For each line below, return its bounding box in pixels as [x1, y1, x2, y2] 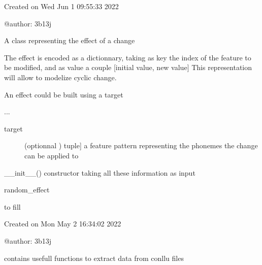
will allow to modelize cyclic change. [4, 72, 117, 82]
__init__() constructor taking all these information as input [4, 167, 195, 178]
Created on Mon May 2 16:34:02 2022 [4, 218, 121, 229]
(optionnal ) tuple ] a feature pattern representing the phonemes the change [24, 140, 258, 151]
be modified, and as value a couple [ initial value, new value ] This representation [4, 62, 252, 73]
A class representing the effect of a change [4, 35, 135, 46]
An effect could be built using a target [4, 89, 123, 100]
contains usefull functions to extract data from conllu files [4, 252, 184, 263]
